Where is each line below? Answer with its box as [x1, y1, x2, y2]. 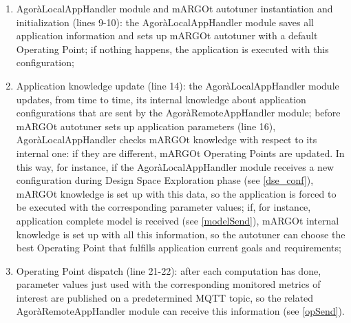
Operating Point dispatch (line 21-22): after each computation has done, [16, 263, 321, 278]
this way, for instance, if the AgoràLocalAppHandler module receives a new [16, 159, 334, 174]
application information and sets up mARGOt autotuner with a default [16, 28, 318, 43]
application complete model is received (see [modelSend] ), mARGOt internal [16, 213, 339, 227]
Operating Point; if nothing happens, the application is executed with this [16, 41, 329, 56]
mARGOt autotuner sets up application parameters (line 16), [16, 118, 276, 133]
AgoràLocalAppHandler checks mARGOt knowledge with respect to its [16, 132, 317, 147]
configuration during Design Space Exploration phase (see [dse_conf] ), [16, 173, 314, 187]
